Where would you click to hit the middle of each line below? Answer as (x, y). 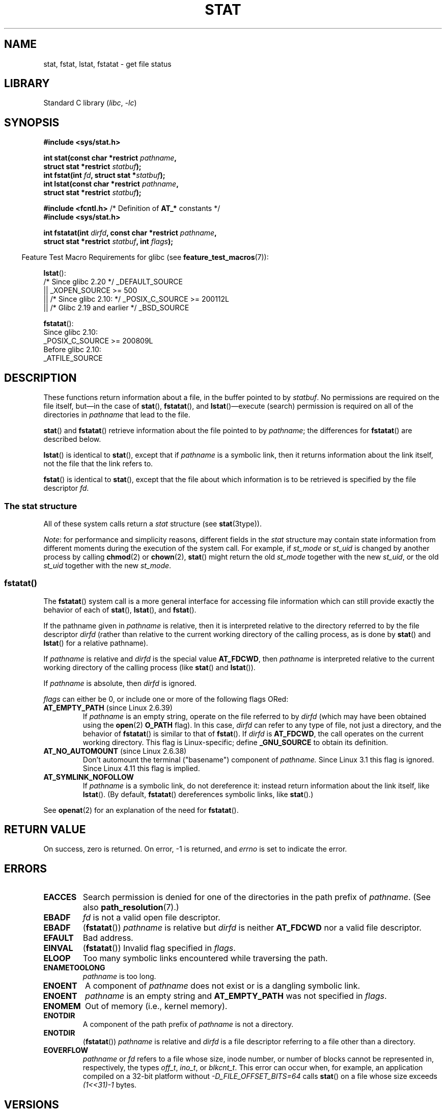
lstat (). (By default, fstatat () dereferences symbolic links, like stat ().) (198, 794)
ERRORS (26, 868)
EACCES (60, 897)
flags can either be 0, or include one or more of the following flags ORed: (166, 699)
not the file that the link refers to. (98, 464)
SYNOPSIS (32, 122)
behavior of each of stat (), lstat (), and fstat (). (120, 610)
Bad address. (108, 938)
